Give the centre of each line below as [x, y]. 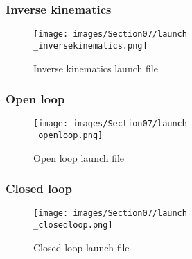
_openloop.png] [68, 135]
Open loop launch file [79, 157]
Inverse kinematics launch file [96, 68]
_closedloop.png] [73, 225]
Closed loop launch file [81, 247]
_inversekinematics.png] [90, 45]
